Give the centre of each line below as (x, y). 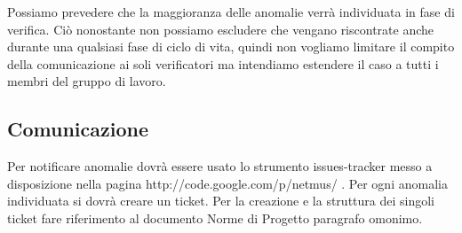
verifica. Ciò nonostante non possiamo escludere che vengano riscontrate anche (221, 29)
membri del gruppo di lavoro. (87, 81)
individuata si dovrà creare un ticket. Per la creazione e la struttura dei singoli (221, 201)
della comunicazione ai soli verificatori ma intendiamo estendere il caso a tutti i (223, 63)
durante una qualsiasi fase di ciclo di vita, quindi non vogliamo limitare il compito (231, 47)
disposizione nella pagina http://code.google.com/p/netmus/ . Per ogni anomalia (227, 183)
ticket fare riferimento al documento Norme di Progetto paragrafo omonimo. (215, 217)
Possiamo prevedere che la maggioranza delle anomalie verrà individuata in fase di (231, 12)
